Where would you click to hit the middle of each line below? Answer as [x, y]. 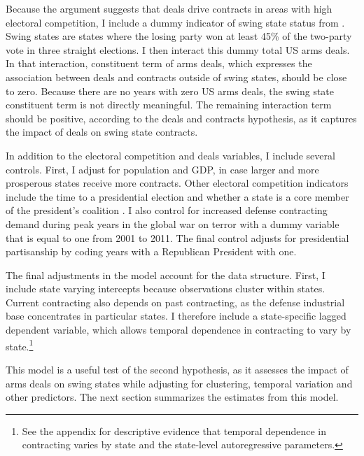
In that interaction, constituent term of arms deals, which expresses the [159, 63]
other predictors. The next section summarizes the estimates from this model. [172, 397]
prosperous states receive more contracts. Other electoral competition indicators [177, 183]
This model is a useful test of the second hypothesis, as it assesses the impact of [177, 369]
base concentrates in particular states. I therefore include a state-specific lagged [176, 316]
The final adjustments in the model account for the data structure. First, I [166, 275]
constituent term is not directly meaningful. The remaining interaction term [169, 105]
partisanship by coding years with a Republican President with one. [151, 251]
